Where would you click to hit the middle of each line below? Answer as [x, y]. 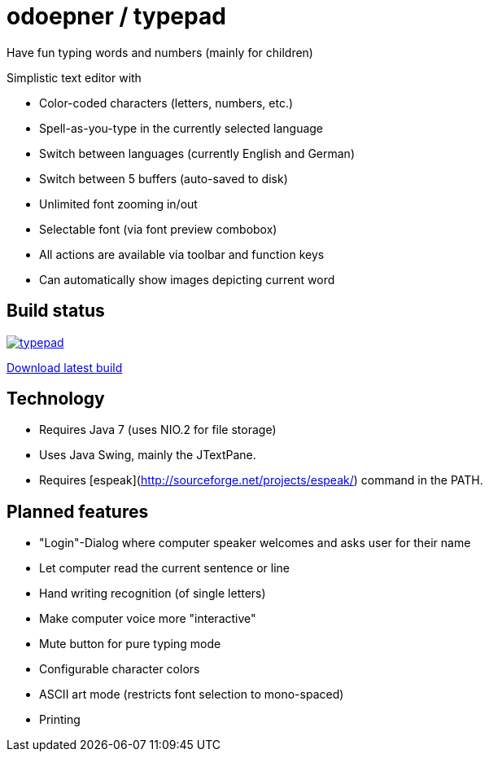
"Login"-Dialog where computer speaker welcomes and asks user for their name [255, 543]
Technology [56, 399]
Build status [56, 311]
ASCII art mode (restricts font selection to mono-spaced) [192, 694]
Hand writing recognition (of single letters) [153, 594]
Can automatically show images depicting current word [187, 279]
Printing [60, 720]
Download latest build [65, 367]
